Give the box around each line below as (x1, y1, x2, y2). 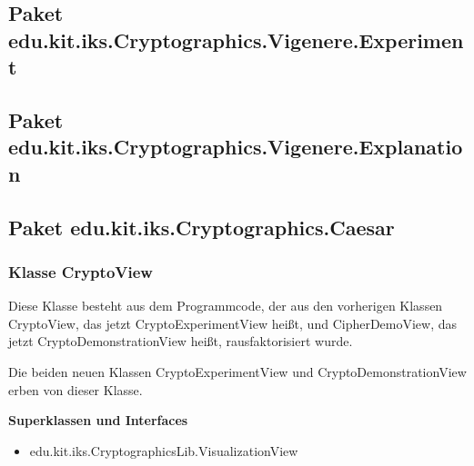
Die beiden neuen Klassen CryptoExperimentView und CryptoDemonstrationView (8, 362, 467, 381)
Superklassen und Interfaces (8, 411, 188, 430)
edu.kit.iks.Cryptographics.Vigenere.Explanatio (8, 133, 463, 161)
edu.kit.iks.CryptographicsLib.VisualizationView (29, 441, 298, 460)
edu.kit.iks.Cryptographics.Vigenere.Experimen (8, 25, 464, 54)
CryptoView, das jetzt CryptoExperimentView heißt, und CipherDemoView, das (8, 313, 458, 332)
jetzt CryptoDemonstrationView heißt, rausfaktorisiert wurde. (8, 332, 353, 351)
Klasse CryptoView (8, 260, 153, 283)
